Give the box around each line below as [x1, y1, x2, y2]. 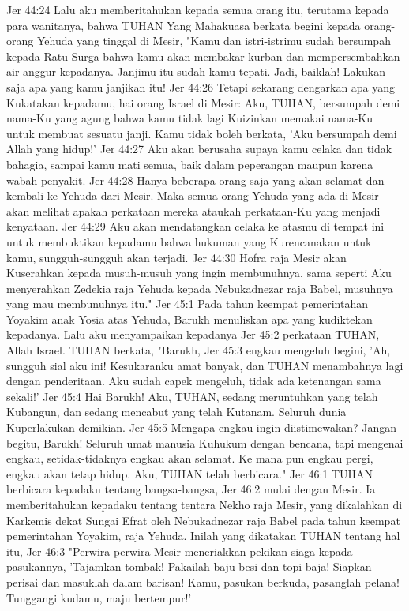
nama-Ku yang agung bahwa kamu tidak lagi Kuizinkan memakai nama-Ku [6, 110, 373, 126]
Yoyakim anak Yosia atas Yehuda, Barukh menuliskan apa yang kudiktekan [6, 310, 373, 327]
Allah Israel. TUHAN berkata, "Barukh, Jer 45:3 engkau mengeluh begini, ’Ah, [6, 342, 391, 358]
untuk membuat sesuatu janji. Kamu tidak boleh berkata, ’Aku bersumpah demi [6, 125, 397, 141]
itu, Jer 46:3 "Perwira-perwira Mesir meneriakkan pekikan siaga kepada [6, 542, 353, 559]
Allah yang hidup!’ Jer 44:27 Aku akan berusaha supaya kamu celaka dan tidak [6, 141, 392, 157]
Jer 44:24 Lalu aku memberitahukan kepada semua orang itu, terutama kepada [6, 2, 389, 17]
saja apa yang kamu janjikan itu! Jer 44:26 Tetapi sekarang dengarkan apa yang [6, 78, 396, 95]
